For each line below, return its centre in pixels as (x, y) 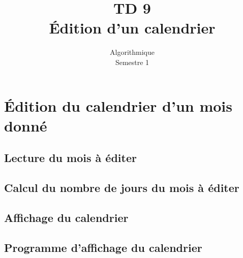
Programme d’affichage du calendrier (103, 247)
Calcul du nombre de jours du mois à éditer (122, 188)
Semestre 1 (132, 62)
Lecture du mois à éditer (70, 158)
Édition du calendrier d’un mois (118, 105)
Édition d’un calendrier (132, 28)
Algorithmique (132, 52)
